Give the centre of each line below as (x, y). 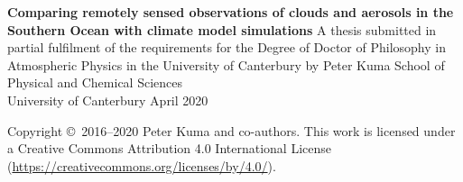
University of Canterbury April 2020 (108, 100)
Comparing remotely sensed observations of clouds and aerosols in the (231, 12)
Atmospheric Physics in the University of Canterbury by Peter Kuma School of (226, 64)
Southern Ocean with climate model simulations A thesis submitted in (222, 29)
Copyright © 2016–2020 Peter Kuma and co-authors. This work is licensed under (231, 130)
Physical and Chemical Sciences (95, 82)
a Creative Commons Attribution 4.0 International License (170, 148)
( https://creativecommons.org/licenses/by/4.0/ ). (142, 165)
